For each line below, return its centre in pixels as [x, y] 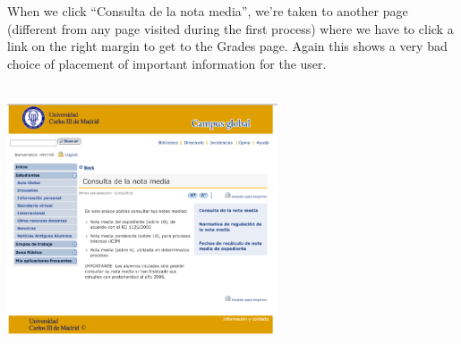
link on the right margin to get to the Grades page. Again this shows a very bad [227, 46]
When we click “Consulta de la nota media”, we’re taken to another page [208, 11]
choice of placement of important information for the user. [167, 63]
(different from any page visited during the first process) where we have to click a [230, 28]
